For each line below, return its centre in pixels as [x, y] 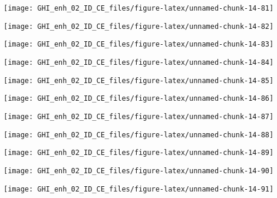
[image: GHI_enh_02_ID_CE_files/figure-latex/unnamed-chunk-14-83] [139, 44]
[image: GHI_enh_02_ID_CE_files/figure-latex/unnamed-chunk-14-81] [139, 8]
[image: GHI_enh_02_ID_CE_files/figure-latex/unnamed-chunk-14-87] [139, 116]
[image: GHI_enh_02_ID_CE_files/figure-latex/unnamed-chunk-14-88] [139, 135]
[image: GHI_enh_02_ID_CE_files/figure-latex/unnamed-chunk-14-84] [139, 62]
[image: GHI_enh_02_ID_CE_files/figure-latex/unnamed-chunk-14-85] [139, 80]
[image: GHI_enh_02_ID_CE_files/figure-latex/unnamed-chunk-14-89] [139, 153]
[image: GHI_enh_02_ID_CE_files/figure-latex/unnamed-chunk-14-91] [139, 189]
